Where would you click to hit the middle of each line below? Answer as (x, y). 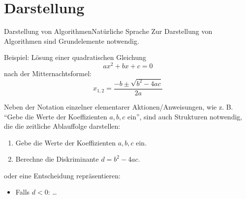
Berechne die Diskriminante (57, 159)
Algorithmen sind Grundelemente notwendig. (72, 41)
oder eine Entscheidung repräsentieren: (62, 175)
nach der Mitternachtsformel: (48, 73)
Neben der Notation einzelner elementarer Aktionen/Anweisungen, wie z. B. (119, 106)
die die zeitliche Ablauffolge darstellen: (62, 126)
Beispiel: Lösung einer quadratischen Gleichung (75, 57)
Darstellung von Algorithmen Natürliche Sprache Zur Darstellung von (108, 31)
